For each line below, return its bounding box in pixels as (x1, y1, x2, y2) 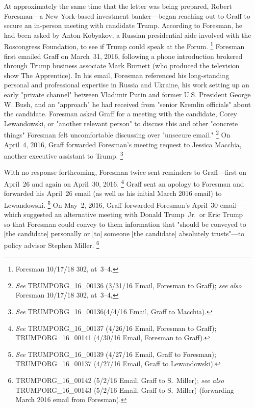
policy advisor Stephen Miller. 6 (4, 238, 100, 250)
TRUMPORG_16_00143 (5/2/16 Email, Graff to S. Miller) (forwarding (15, 384, 234, 395)
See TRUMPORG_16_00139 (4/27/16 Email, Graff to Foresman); (15, 349, 216, 359)
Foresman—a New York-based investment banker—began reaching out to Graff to (4, 10, 250, 21)
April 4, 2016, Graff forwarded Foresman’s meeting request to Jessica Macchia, (4, 139, 242, 149)
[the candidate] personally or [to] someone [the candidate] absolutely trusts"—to (4, 228, 244, 239)
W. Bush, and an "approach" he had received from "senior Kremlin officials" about (4, 99, 251, 109)
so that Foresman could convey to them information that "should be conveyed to (4, 218, 246, 229)
